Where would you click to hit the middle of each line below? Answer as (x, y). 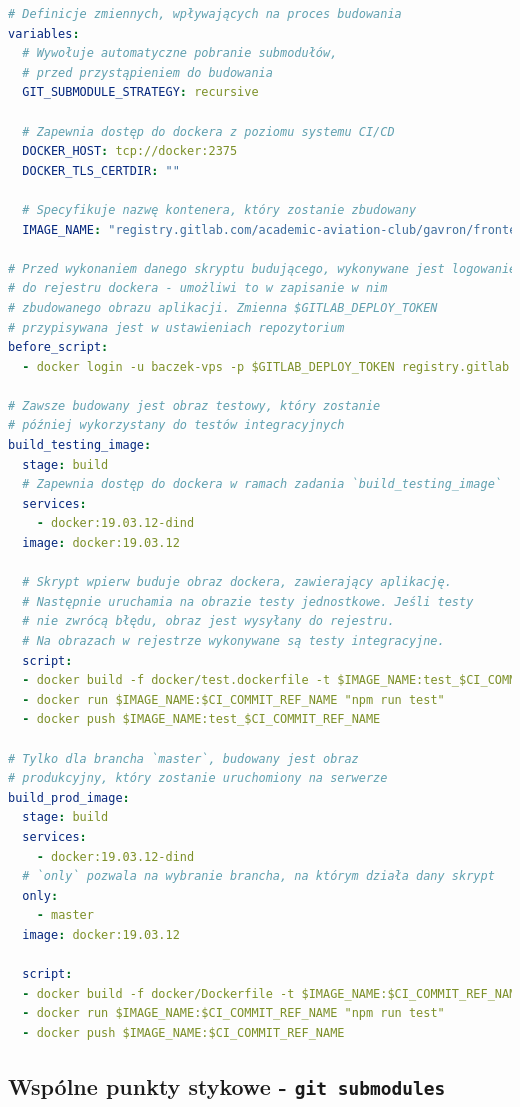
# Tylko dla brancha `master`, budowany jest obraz (183, 758)
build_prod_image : (69, 797)
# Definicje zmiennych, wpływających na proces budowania (205, 14)
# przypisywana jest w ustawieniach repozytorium (176, 327)
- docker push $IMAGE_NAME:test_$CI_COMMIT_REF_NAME (201, 719)
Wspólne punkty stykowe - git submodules (227, 1085)
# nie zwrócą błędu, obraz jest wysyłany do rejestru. (208, 621)
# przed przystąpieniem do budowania (147, 72)
